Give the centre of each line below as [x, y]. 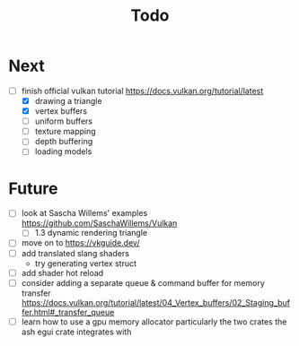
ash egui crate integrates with [76, 332]
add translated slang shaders [75, 253]
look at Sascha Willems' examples [84, 213]
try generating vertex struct [85, 263]
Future [34, 188]
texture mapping [65, 132]
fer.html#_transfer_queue [68, 312]
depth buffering [64, 142]
